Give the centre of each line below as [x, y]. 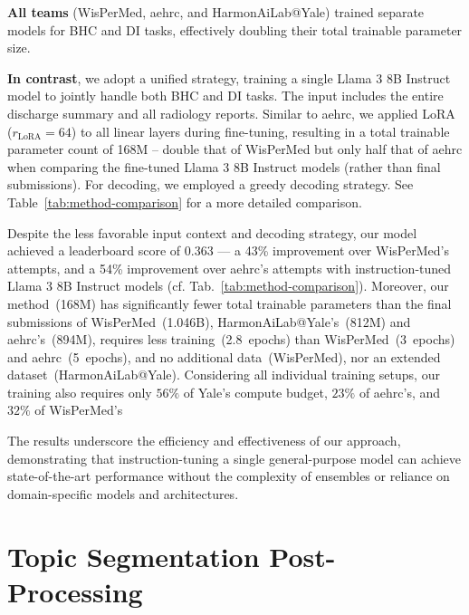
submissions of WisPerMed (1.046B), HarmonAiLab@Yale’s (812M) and [209, 321]
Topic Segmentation [134, 556]
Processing [75, 591]
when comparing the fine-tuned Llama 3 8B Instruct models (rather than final [224, 166]
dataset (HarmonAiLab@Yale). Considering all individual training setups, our [224, 375]
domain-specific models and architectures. [123, 493]
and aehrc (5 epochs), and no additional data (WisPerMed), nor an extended [224, 356]
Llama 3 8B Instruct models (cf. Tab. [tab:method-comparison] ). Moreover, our [228, 286]
